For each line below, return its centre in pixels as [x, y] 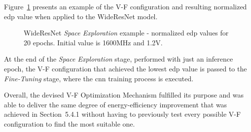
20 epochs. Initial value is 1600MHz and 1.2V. [93, 42]
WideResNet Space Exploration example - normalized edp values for [126, 33]
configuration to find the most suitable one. [70, 123]
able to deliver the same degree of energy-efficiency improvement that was [116, 104]
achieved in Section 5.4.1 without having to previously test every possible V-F [123, 114]
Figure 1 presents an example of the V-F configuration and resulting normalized [125, 6]
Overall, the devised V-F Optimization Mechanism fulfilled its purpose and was [124, 95]
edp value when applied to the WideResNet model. [81, 16]
